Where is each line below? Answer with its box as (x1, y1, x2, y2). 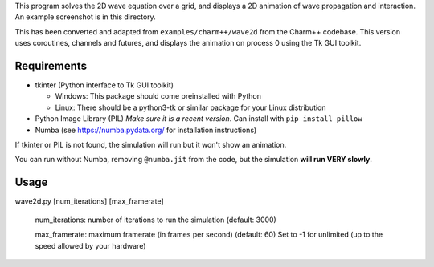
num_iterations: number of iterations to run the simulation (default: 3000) (35, 215, 276, 225)
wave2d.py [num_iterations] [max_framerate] (14, 196, 164, 206)
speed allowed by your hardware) (35, 241, 146, 250)
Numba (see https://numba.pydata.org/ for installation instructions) (35, 125, 257, 135)
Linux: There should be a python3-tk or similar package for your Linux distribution (55, 103, 326, 112)
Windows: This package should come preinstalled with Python (55, 91, 261, 101)
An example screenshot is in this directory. (14, 12, 156, 22)
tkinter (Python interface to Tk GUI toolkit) (35, 80, 174, 90)
